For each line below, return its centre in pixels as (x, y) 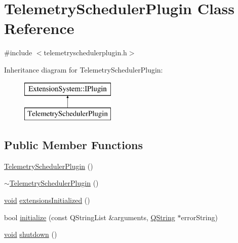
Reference (39, 28)
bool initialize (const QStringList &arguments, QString (90, 217)
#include (18, 53)
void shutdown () (31, 234)
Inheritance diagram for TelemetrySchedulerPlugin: (84, 69)
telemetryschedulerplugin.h (85, 53)
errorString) (199, 217)
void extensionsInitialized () (47, 200)
